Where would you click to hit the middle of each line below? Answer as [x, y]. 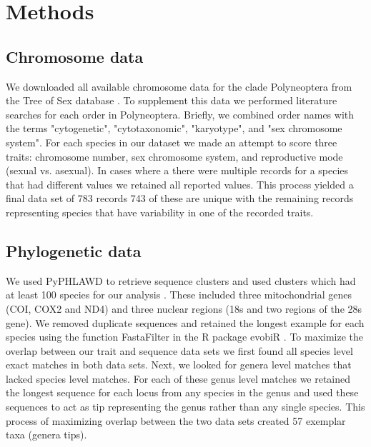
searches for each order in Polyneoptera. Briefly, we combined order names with [180, 114]
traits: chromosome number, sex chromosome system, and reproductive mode [174, 156]
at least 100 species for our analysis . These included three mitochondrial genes [179, 295]
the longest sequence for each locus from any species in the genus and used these [182, 392]
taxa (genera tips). [46, 435]
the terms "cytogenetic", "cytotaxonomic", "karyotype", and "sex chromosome [174, 128]
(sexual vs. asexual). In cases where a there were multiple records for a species [177, 170]
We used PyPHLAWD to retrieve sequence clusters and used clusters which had [181, 280]
